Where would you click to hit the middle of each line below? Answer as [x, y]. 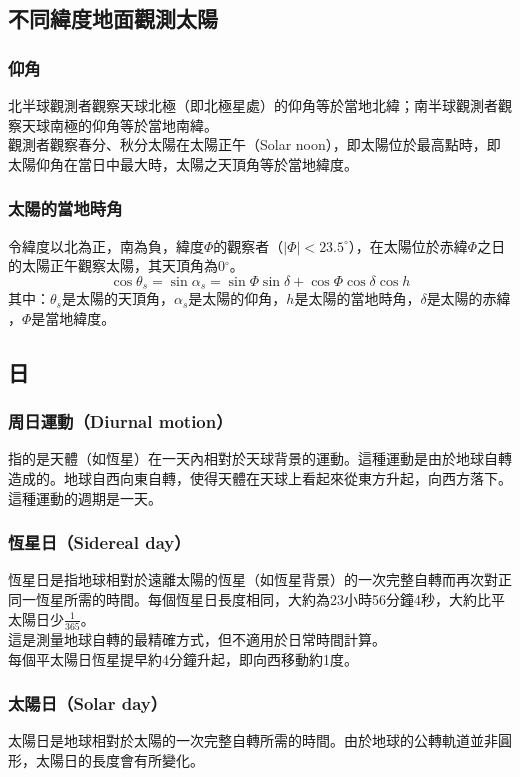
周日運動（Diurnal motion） [120, 421]
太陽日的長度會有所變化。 [119, 759]
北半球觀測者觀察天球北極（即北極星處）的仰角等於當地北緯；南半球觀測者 [253, 105]
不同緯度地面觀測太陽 [113, 18]
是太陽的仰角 [230, 300]
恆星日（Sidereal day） [99, 542]
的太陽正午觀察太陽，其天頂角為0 [116, 265]
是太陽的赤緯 [468, 300]
